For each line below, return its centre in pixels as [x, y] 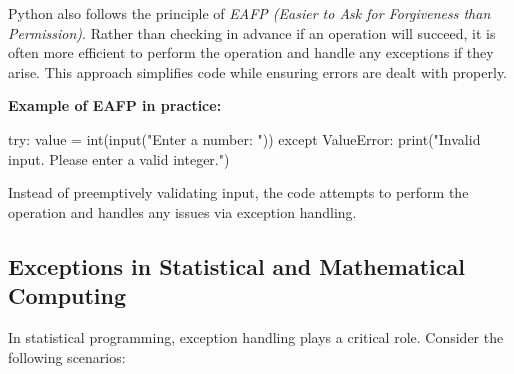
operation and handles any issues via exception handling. [182, 211]
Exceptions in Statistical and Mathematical [236, 265]
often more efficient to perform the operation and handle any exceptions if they [251, 52]
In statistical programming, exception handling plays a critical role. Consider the [256, 336]
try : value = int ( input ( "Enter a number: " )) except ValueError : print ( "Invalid [244, 138]
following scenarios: [67, 356]
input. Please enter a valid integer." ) [119, 158]
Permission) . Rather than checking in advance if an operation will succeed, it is [252, 32]
